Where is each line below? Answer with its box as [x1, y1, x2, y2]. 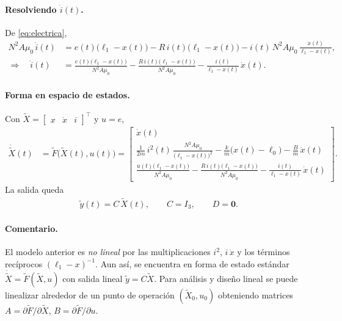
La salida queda [5, 182, 64, 195]
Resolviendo [5, 2, 57, 15]
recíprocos [5, 257, 43, 270]
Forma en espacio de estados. [5, 88, 130, 101]
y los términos [237, 245, 290, 258]
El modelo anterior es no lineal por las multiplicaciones [5, 245, 211, 258]
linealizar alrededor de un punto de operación [5, 288, 175, 301]
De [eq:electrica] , [5, 26, 67, 38]
